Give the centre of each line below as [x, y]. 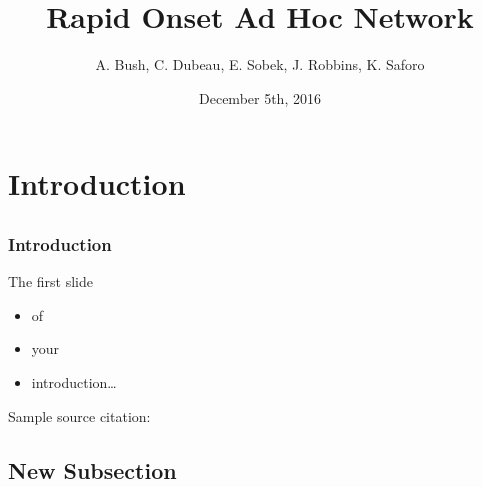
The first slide [50, 281]
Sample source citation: [79, 415]
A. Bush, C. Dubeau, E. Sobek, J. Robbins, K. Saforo [260, 64]
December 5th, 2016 [260, 97]
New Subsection [92, 469]
